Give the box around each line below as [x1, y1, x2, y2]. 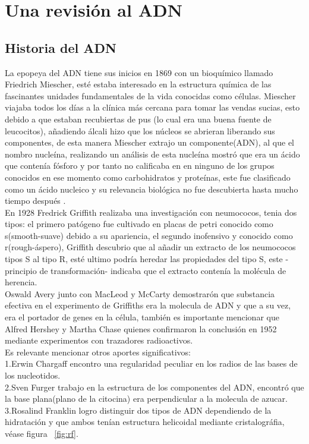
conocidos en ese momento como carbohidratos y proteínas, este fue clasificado [5, 171, 291, 183]
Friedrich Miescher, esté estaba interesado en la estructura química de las [5, 78, 272, 90]
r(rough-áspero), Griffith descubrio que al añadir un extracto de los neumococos [5, 241, 296, 253]
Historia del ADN [5, 38, 116, 56]
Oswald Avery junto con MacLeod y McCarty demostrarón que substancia [5, 287, 275, 300]
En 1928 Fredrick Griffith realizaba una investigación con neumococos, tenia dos [5, 206, 297, 218]
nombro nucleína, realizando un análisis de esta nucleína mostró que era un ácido [5, 147, 300, 160]
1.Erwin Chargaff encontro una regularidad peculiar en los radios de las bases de [5, 357, 298, 370]
